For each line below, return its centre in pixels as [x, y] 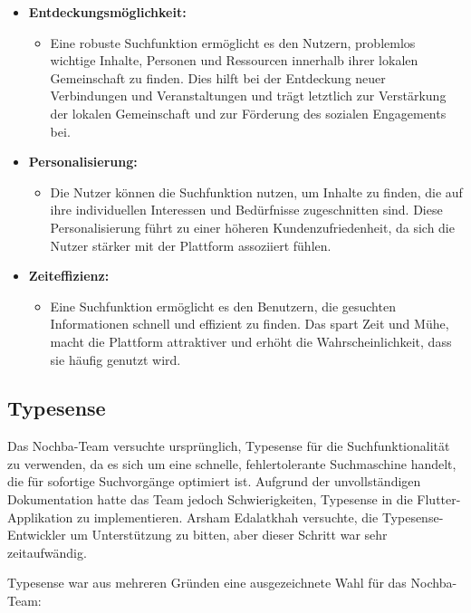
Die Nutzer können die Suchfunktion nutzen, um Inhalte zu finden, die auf [256, 192]
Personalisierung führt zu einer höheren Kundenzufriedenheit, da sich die [252, 227]
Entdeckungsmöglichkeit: [107, 12]
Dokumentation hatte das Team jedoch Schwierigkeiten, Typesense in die [210, 499]
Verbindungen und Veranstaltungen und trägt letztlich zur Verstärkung [248, 96]
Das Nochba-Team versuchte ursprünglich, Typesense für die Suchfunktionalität [229, 446]
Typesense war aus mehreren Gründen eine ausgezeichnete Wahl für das [207, 583]
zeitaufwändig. [47, 552]
